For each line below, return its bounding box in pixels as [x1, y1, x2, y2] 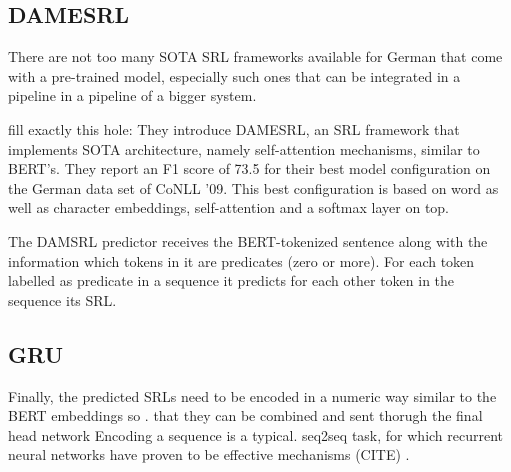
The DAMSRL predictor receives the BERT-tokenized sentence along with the [8, 230, 488, 251]
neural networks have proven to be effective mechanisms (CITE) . [8, 444, 410, 465]
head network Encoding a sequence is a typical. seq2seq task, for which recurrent [8, 424, 504, 445]
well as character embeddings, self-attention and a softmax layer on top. [8, 197, 450, 218]
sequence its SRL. [8, 289, 117, 310]
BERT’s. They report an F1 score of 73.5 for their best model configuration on [8, 158, 491, 179]
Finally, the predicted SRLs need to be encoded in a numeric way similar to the [8, 385, 497, 406]
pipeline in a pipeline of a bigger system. [8, 85, 257, 106]
